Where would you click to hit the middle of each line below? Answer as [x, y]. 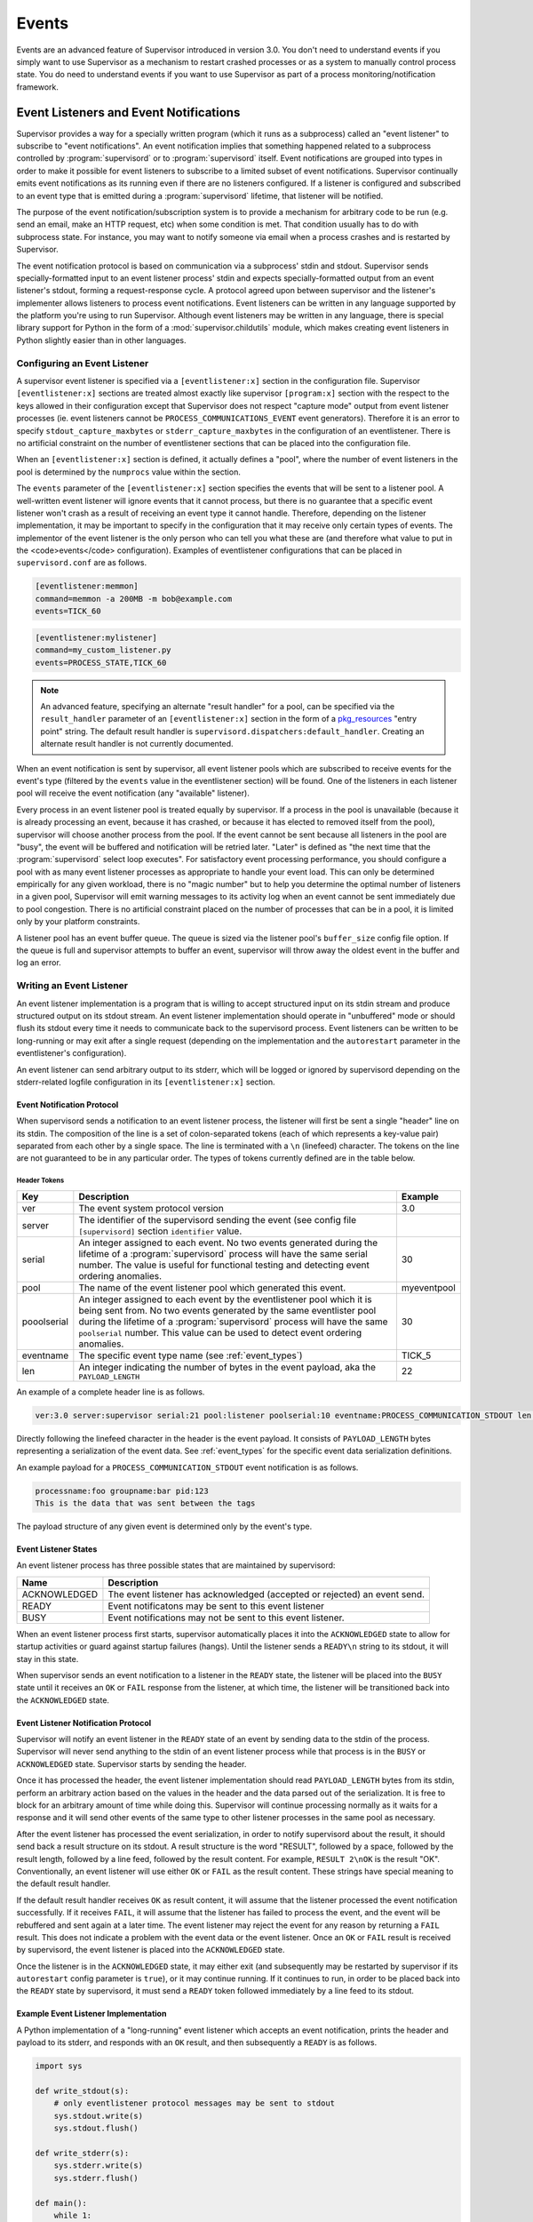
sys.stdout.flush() [96, 2128]
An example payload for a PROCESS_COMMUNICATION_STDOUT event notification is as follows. [187, 1467]
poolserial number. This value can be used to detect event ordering [220, 1332]
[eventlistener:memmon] [87, 586]
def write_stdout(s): [82, 2091]
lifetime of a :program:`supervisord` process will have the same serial [223, 1253]
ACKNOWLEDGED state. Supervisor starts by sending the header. [131, 1763]
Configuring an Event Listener [83, 363]
